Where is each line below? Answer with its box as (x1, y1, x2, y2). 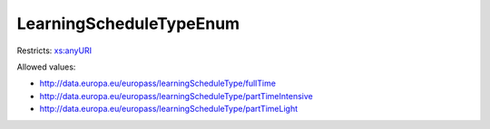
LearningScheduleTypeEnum (16, 14, 240, 33)
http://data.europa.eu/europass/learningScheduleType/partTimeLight (39, 104, 299, 115)
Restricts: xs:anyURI (16, 45, 93, 56)
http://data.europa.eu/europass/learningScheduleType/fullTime (39, 78, 277, 89)
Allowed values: (16, 61, 76, 72)
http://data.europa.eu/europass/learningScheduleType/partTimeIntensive (39, 90, 313, 101)
